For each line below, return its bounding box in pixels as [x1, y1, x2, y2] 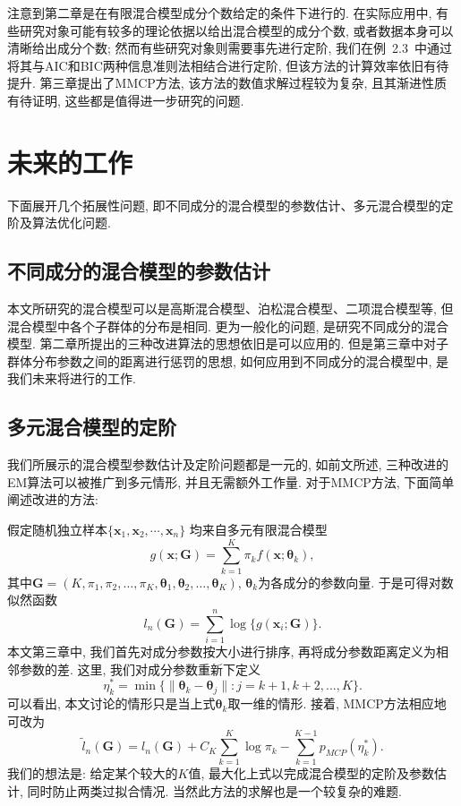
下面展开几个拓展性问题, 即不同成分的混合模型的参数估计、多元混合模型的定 [7, 195, 454, 214]
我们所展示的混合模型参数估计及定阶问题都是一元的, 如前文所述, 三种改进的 [7, 455, 449, 474]
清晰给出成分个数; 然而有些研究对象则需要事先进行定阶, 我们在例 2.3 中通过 [7, 39, 452, 57]
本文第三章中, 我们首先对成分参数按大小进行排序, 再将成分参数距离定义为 [7, 642, 437, 661]
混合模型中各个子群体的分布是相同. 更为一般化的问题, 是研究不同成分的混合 [7, 316, 449, 335]
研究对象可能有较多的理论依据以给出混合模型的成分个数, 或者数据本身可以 [19, 21, 454, 39]
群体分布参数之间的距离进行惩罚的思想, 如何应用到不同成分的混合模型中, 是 [7, 351, 449, 370]
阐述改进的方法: [7, 490, 98, 509]
